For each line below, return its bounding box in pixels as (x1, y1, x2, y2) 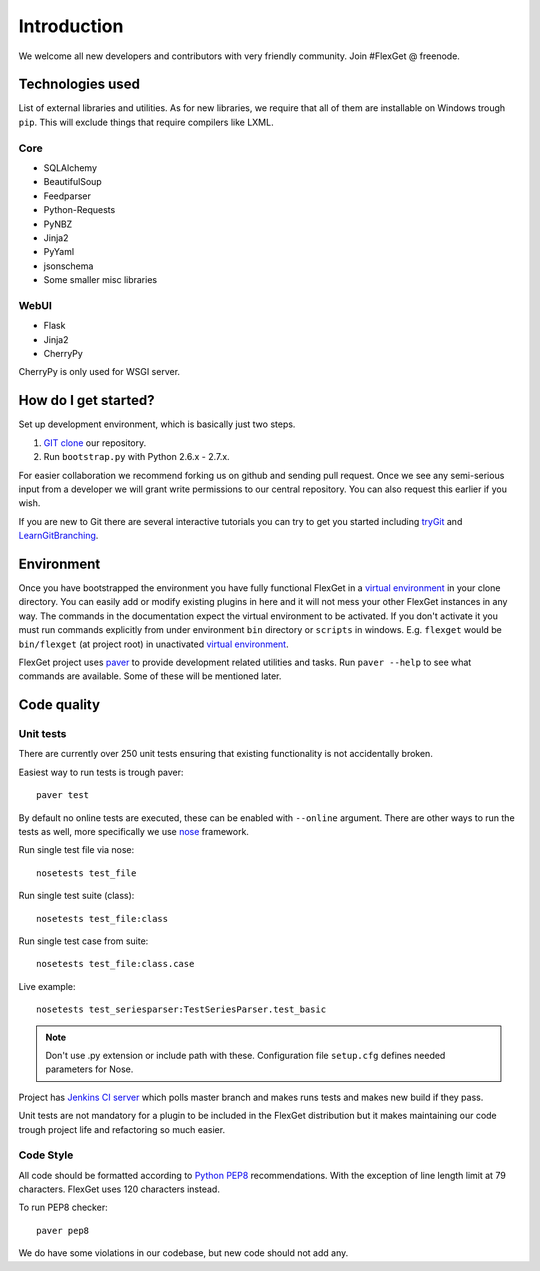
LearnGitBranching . (18, 530, 99, 542)
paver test (36, 790, 90, 801)
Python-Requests (43, 204, 116, 216)
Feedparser (43, 190, 92, 202)
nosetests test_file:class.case (36, 958, 195, 970)
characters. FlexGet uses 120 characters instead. (18, 1183, 220, 1195)
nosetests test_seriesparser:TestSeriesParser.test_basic (36, 1004, 327, 1015)
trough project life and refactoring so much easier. (18, 1123, 225, 1135)
